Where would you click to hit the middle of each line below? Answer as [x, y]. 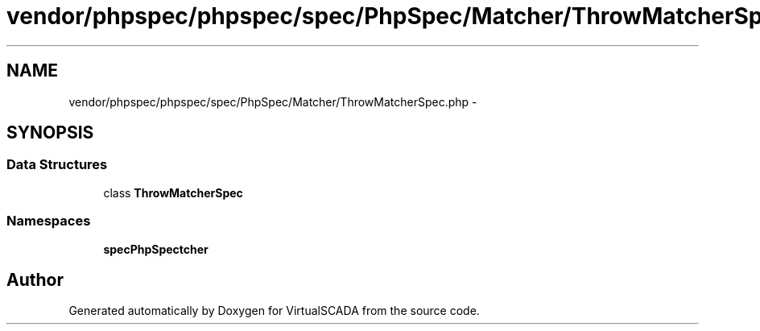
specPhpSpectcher [156, 249]
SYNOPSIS [50, 133]
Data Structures [57, 165]
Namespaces [49, 221]
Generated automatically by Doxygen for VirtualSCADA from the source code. [274, 311]
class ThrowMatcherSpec [173, 192]
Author [35, 279]
